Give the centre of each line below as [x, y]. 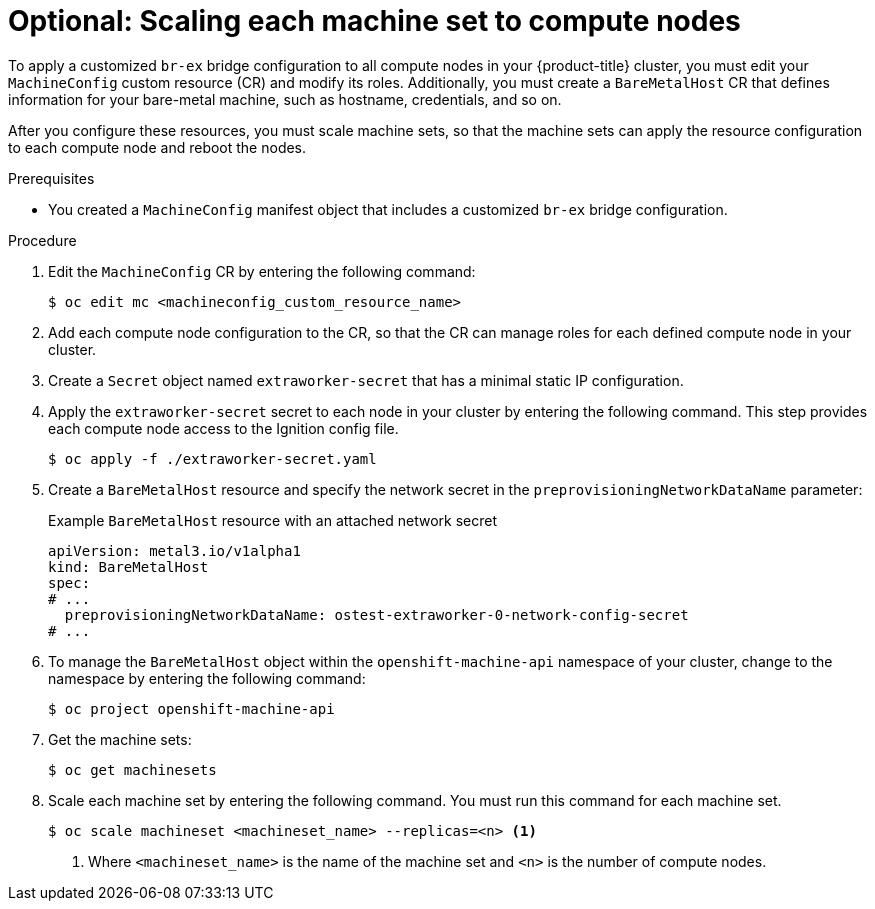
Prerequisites [51, 178]
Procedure [42, 240]
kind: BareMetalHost [128, 566]
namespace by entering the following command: [207, 678]
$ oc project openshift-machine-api [191, 708]
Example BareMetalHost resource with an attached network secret [273, 520]
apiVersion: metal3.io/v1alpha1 [174, 550]
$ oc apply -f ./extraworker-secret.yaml [212, 458]
